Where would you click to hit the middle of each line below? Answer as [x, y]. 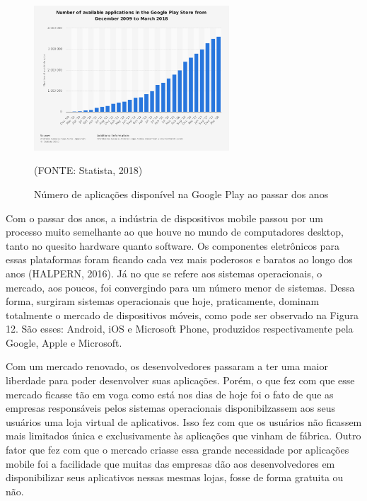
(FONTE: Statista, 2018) [88, 170]
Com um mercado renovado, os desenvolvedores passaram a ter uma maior [167, 366]
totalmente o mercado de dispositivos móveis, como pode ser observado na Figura [182, 315]
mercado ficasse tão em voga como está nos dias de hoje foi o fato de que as [170, 394]
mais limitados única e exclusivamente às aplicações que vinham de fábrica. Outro [183, 436]
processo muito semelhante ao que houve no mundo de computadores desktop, [175, 232]
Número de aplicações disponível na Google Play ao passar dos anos [181, 194]
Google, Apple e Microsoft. [64, 342]
